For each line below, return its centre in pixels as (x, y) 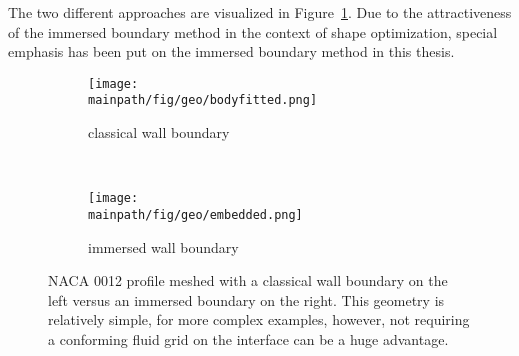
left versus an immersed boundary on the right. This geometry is (246, 299)
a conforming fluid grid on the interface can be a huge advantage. (248, 338)
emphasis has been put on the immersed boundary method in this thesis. (231, 51)
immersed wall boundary (163, 246)
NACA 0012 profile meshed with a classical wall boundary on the (248, 280)
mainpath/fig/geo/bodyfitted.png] (203, 100)
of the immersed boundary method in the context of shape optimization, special (253, 31)
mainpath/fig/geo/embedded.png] (195, 214)
